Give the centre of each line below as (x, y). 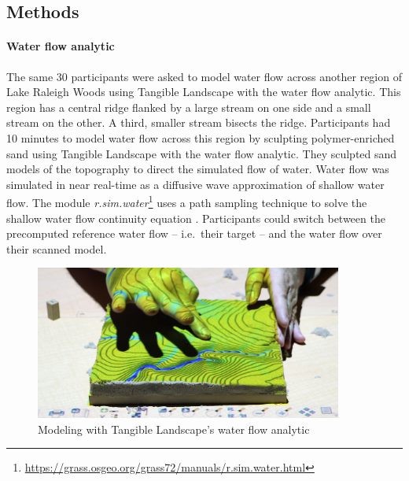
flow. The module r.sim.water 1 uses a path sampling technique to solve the (187, 201)
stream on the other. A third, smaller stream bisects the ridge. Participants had (199, 122)
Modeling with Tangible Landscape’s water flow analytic (174, 429)
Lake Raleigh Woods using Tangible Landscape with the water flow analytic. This (204, 92)
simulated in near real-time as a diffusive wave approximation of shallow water (195, 184)
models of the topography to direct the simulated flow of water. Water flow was (198, 169)
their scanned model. (57, 248)
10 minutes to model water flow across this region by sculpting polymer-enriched (201, 137)
